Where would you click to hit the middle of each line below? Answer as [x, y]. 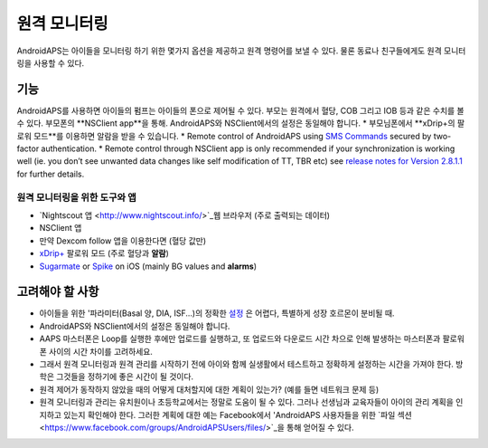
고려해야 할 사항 [58, 292]
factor [28, 148]
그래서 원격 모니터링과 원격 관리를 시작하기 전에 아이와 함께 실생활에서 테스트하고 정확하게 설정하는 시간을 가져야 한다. [246, 364]
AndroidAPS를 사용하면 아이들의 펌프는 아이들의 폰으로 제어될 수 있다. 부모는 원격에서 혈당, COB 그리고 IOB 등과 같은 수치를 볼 [240, 110]
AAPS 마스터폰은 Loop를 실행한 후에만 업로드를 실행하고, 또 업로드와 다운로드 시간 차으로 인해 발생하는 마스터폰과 [240, 338]
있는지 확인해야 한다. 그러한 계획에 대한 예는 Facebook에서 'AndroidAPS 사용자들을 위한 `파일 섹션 [238, 415]
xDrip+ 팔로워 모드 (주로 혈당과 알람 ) [104, 253]
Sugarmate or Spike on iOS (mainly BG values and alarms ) [148, 266]
